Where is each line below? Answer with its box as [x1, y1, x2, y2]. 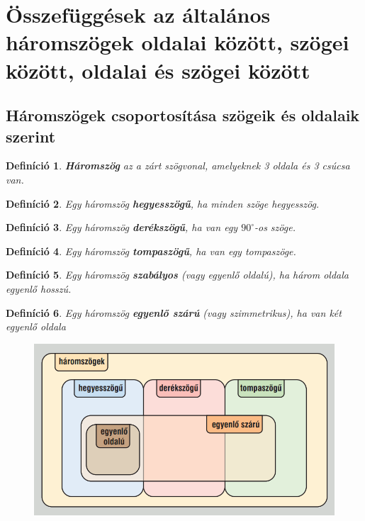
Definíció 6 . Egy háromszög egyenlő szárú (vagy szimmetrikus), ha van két [6, 305, 342, 320]
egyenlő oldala [6, 319, 66, 334]
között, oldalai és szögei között [6, 55, 310, 84]
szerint [6, 125, 56, 147]
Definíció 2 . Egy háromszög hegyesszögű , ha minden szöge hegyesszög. [6, 196, 320, 211]
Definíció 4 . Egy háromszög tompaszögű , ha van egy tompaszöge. [6, 243, 296, 258]
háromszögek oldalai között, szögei [6, 28, 349, 57]
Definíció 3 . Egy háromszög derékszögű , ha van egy [6, 220, 238, 235]
